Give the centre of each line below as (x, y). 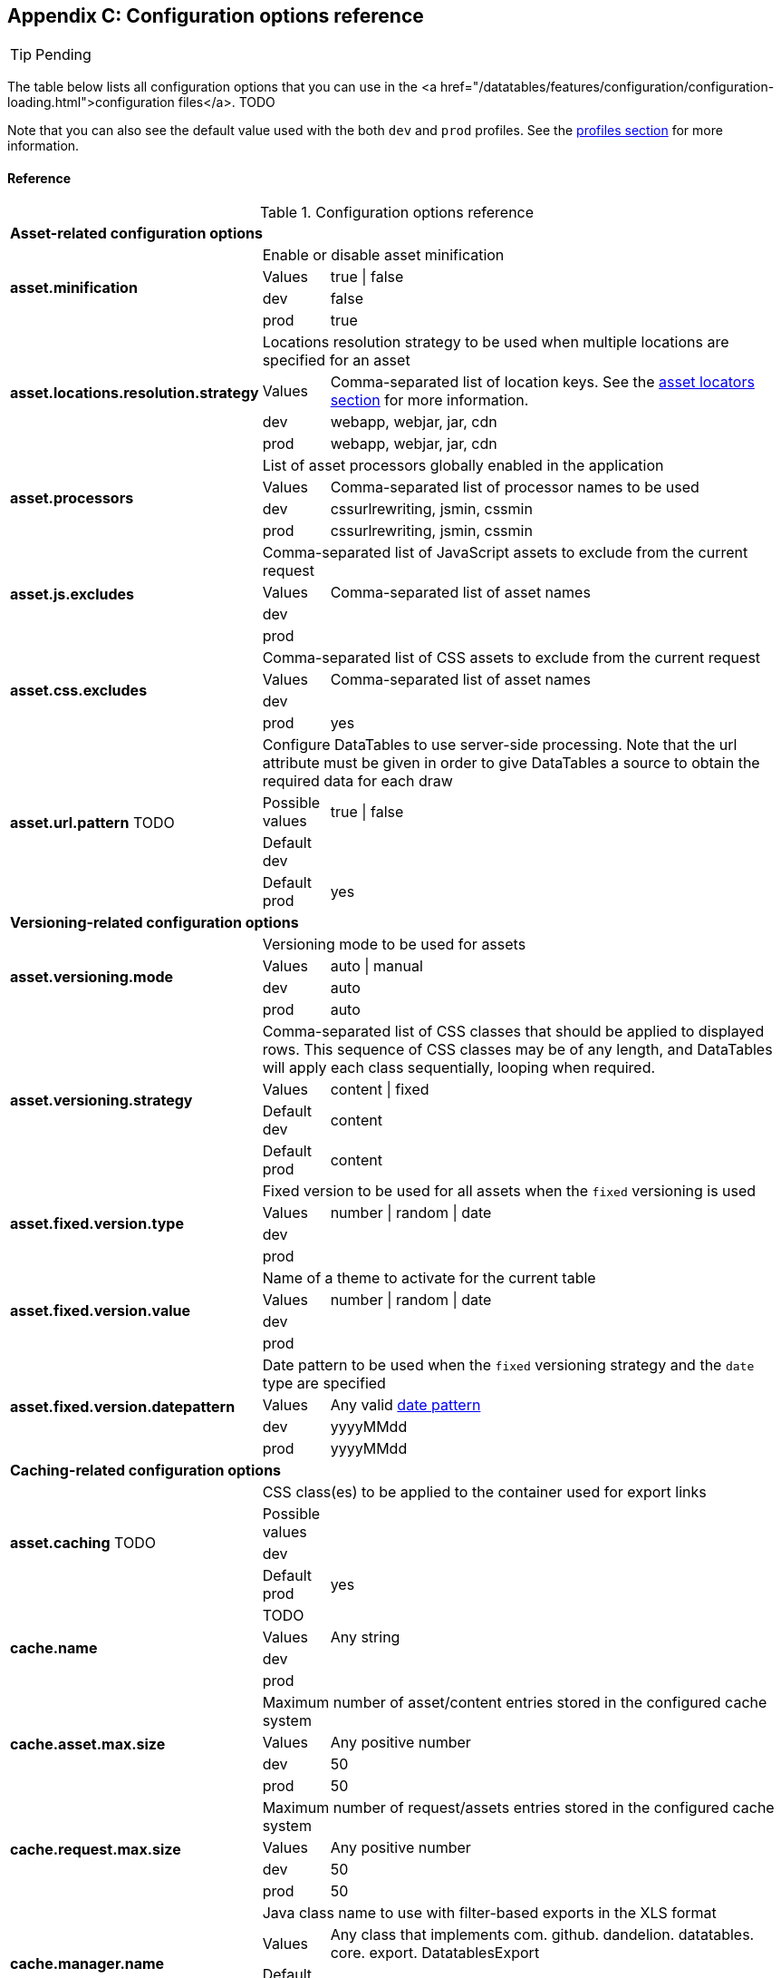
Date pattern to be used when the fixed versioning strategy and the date (508, 1364)
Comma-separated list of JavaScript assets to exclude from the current (505, 552)
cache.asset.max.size (88, 1744)
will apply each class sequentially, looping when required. (459, 1067)
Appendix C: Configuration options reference (216, 16)
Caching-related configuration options (146, 1470)
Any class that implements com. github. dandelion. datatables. (542, 1934)
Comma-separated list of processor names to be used (515, 487)
